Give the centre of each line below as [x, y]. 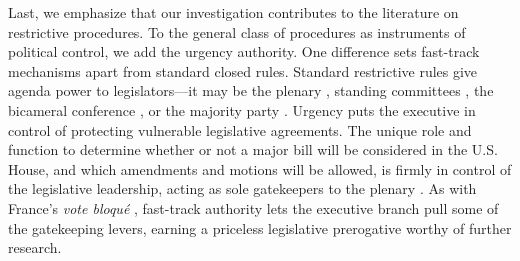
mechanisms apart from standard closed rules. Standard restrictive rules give [243, 70]
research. [35, 247]
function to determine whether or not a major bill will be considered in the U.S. [253, 149]
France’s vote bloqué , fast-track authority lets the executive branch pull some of [253, 207]
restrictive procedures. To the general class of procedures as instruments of [237, 31]
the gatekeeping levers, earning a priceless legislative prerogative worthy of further [260, 227]
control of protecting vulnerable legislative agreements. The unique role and [240, 129]
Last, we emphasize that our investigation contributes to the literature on [233, 12]
